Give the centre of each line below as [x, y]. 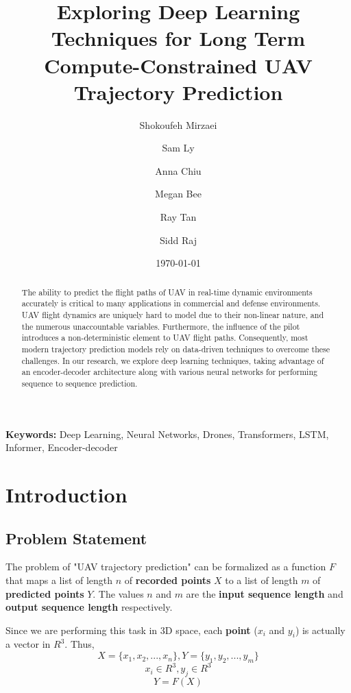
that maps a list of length [59, 580]
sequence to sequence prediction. [80, 383]
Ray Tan [178, 217]
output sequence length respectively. [89, 607]
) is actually [320, 630]
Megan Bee [178, 194]
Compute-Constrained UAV [178, 65]
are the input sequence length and [265, 593]
